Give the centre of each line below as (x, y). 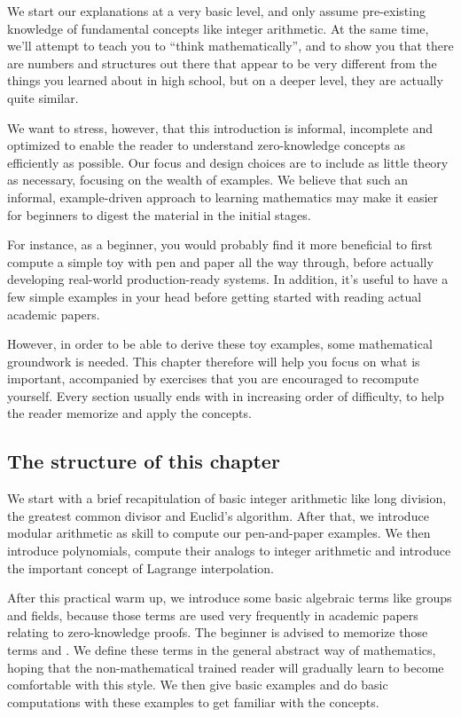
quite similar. (43, 97)
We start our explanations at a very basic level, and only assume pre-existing (216, 11)
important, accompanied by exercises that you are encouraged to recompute (213, 378)
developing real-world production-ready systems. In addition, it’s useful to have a (228, 279)
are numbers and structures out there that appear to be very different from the (222, 63)
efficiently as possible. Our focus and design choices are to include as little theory (228, 162)
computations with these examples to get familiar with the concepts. (193, 701)
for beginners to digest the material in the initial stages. (159, 214)
